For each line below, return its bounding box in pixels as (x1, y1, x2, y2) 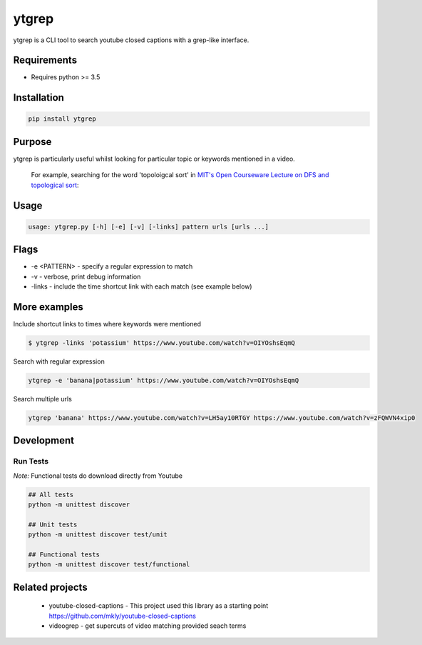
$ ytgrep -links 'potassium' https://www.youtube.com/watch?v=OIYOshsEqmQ (28, 339, 296, 346)
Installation (13, 91, 64, 104)
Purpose (13, 136, 52, 148)
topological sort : (31, 181, 79, 189)
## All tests (28, 490, 74, 499)
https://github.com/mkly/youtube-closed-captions (48, 611, 196, 620)
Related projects (13, 581, 88, 593)
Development (13, 434, 75, 446)
